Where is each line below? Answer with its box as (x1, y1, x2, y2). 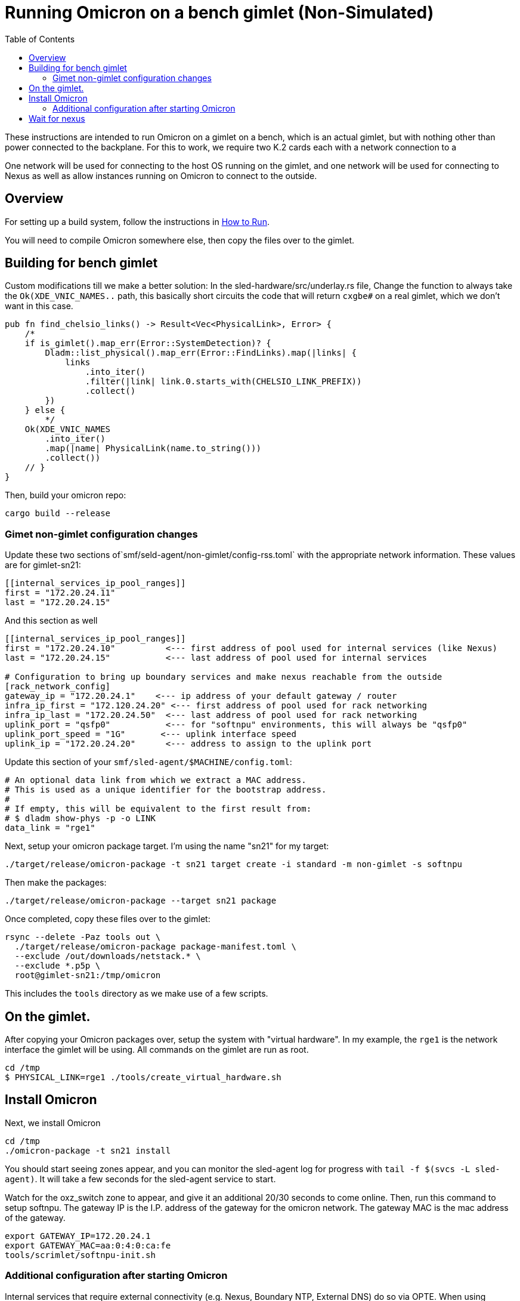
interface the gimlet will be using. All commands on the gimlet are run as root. (5, 1044, 309, 1055)
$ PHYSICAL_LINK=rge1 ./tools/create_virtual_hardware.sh (5, 1072, 281, 1083)
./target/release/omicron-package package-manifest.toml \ (14, 942, 296, 952)
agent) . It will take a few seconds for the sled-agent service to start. (5, 1173, 276, 1184)
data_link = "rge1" (5, 823, 95, 833)
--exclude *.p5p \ (14, 961, 101, 971)
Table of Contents (5, 33, 75, 44)
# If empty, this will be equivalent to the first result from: (5, 804, 312, 814)
